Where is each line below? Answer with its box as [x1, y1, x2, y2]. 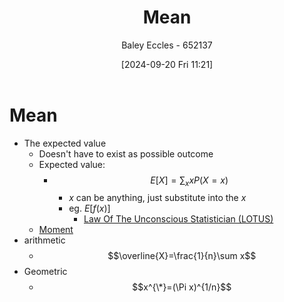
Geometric [23, 266, 68, 278]
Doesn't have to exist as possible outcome [38, 147, 214, 160]
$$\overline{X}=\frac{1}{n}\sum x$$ [107, 250, 257, 262]
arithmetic [23, 234, 66, 246]
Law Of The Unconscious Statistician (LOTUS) [83, 213, 274, 225]
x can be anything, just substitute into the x [68, 192, 247, 204]
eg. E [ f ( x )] [68, 202, 111, 215]
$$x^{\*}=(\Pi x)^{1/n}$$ [132, 281, 232, 293]
